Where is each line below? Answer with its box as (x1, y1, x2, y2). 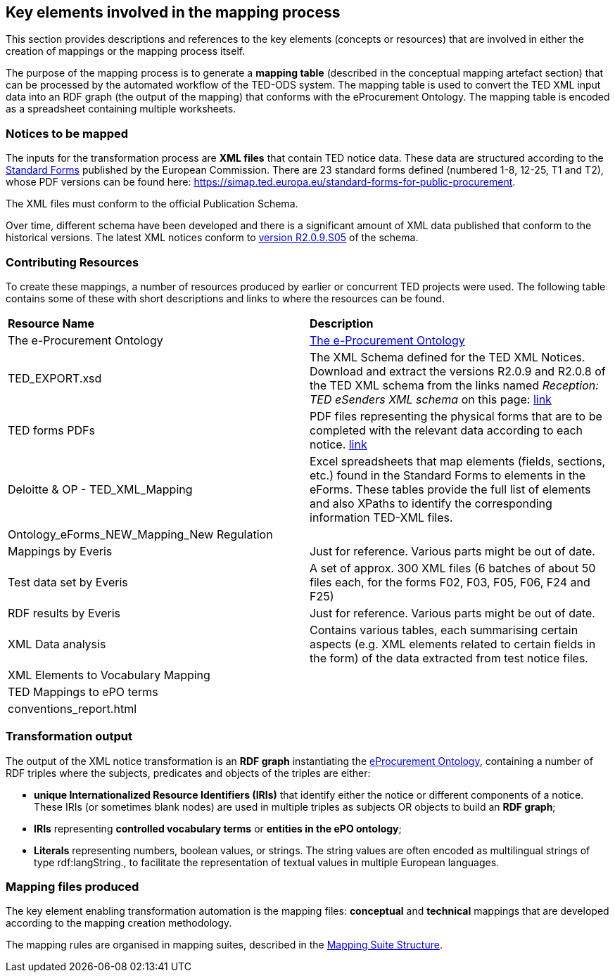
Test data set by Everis (8, 574, 128, 589)
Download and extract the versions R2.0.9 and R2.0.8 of (310, 363, 606, 378)
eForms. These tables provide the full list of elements (310, 482, 591, 496)
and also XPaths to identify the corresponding (310, 496, 552, 510)
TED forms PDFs (8, 423, 95, 437)
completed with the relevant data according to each (310, 423, 583, 437)
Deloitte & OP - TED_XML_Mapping (8, 482, 193, 496)
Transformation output (6, 729, 132, 744)
